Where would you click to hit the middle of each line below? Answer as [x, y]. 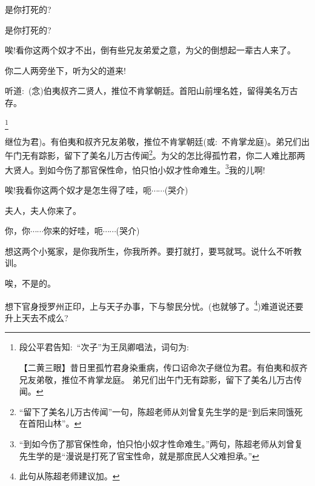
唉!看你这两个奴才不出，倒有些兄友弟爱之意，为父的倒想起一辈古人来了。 [150, 50]
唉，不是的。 [30, 283]
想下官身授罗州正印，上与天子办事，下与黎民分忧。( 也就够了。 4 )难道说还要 [154, 305]
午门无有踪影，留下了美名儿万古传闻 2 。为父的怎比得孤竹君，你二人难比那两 [155, 155]
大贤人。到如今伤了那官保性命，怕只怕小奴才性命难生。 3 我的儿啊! [135, 168]
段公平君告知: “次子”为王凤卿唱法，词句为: [104, 347]
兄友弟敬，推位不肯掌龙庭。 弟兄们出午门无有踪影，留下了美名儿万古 [156, 379]
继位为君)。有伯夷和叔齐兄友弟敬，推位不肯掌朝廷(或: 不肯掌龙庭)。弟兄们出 [157, 141]
